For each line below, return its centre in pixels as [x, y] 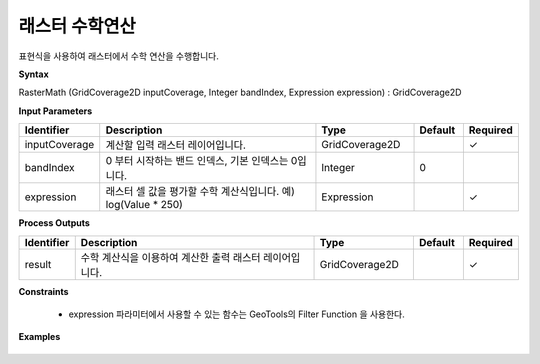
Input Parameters [55, 111]
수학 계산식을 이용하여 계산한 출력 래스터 [170, 257]
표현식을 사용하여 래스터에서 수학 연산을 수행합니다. [118, 56]
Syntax [33, 74]
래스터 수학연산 [77, 26]
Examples [39, 337]
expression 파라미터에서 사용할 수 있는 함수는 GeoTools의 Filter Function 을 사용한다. [236, 314]
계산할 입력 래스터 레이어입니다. [176, 145]
